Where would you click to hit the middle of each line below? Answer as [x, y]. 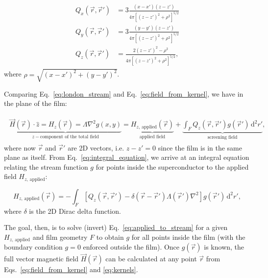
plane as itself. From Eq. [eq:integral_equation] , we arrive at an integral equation [127, 157]
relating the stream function [46, 166]
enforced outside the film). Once [131, 247]
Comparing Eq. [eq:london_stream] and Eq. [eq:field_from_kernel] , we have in [124, 93]
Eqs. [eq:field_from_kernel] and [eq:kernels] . [71, 269]
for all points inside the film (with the [188, 237]
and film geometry [60, 237]
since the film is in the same [200, 147]
